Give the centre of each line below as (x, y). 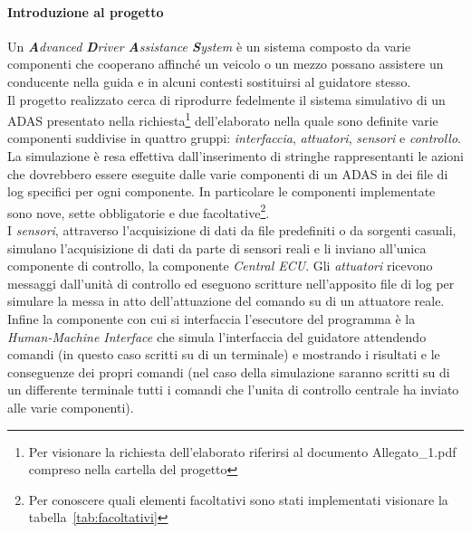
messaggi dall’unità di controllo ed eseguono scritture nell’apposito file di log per (231, 283)
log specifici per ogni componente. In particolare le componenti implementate (221, 191)
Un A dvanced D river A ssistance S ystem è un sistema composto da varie (209, 46)
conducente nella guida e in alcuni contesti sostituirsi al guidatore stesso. (209, 81)
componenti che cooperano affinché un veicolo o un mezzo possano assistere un (226, 64)
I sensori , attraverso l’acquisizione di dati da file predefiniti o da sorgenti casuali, (232, 230)
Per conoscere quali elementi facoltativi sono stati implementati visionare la (238, 499)
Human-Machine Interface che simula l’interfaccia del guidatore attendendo (217, 336)
